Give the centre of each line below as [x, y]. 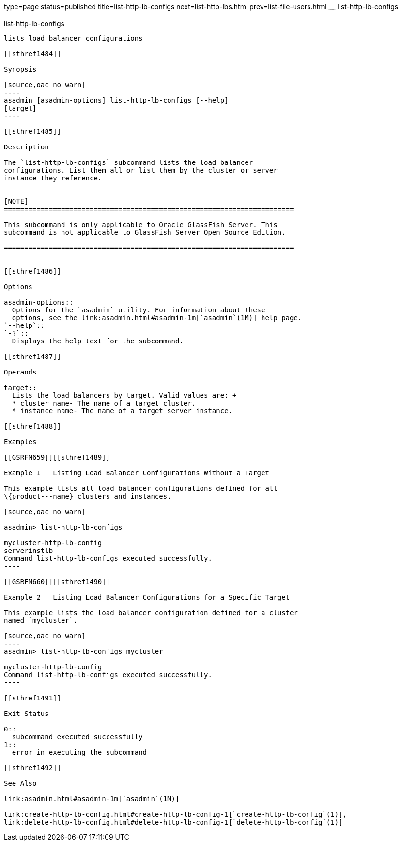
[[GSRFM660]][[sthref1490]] [57, 581]
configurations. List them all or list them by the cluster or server [141, 170]
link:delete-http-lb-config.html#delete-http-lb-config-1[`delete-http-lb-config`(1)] [173, 822]
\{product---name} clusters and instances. [88, 496]
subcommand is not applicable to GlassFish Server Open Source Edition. [145, 232]
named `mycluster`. [41, 620]
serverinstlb [29, 550]
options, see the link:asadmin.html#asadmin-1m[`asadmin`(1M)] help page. [157, 317]
